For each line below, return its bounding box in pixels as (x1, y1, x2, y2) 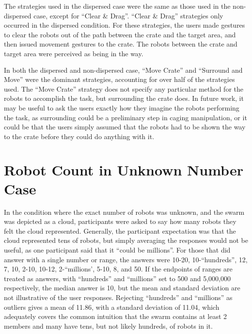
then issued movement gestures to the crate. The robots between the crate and (4, 39, 237, 49)
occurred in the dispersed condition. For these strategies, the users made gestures (4, 20, 245, 30)
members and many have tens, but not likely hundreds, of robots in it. (4, 320, 213, 331)
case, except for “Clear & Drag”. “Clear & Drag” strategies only (33, 10, 223, 20)
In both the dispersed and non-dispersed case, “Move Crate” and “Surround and (4, 64, 243, 75)
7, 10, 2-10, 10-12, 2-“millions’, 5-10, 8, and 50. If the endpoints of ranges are (4, 264, 233, 274)
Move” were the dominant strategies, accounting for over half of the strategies (4, 74, 235, 84)
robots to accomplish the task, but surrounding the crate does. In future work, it (4, 93, 244, 103)
